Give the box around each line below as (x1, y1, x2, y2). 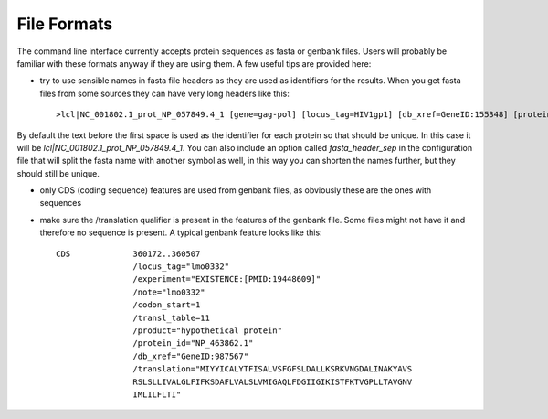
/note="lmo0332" (132, 286, 205, 297)
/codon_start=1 (132, 300, 201, 310)
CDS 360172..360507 (56, 248, 201, 259)
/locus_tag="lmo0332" (132, 262, 230, 272)
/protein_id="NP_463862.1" (132, 338, 254, 349)
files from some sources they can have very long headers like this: (39, 88, 290, 99)
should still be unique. (16, 167, 100, 178)
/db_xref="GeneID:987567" (132, 350, 249, 361)
